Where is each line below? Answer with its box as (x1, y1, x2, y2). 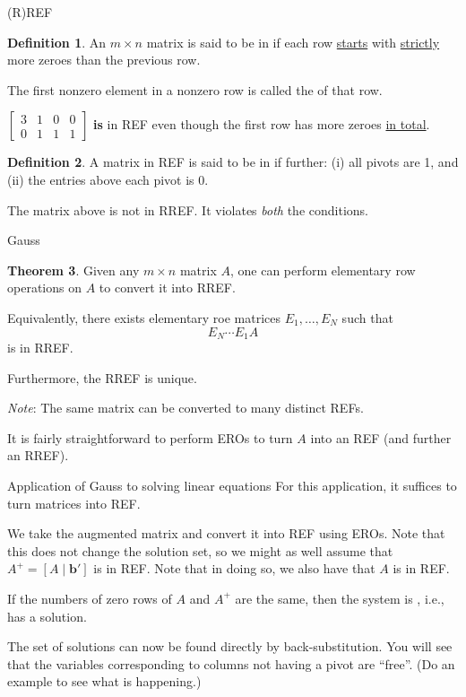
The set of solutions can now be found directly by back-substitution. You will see (7, 637, 453, 656)
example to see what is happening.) (7, 672, 202, 691)
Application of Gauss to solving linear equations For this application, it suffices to (7, 475, 457, 494)
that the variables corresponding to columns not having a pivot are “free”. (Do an (7, 654, 455, 673)
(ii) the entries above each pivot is (7, 170, 194, 188)
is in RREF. (7, 337, 73, 356)
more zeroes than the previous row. (7, 50, 201, 69)
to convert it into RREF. (99, 278, 236, 297)
